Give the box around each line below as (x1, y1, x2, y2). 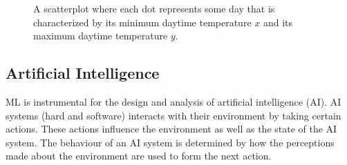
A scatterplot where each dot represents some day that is (33, 1, 275, 15)
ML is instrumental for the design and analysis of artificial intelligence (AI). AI (6, 94, 341, 108)
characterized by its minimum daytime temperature (33, 14, 252, 29)
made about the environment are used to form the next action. (6, 148, 272, 163)
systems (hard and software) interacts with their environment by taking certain (6, 108, 341, 122)
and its (263, 14, 293, 29)
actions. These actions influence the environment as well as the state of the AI (6, 122, 337, 136)
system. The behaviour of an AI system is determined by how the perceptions (6, 135, 335, 149)
